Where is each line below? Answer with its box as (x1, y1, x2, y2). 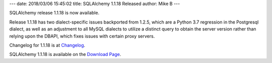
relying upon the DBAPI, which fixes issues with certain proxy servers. (9, 33, 155, 39)
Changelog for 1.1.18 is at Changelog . (9, 42, 86, 48)
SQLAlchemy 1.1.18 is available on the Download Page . (9, 51, 121, 57)
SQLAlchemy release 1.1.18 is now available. (9, 10, 100, 16)
